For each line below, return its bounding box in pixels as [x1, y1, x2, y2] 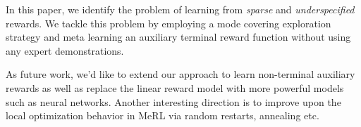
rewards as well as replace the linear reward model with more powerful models [6, 80, 344, 95]
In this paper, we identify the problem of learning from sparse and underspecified [6, 2, 355, 16]
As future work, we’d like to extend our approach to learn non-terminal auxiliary [6, 67, 355, 81]
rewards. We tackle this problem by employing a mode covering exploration [6, 15, 331, 30]
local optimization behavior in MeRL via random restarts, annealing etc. [6, 108, 319, 123]
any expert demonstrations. [6, 43, 124, 58]
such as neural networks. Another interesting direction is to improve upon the [6, 94, 341, 109]
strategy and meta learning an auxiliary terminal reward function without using [6, 29, 351, 44]
